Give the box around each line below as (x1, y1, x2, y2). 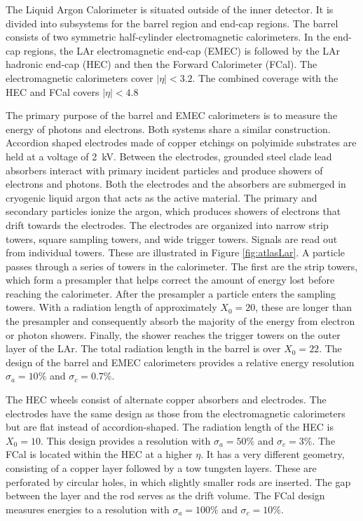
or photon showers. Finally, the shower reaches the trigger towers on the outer (6, 327, 341, 342)
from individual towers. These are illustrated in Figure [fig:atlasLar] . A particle (6, 245, 345, 260)
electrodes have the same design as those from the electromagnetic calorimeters (6, 405, 345, 420)
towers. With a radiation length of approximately (6, 300, 217, 314)
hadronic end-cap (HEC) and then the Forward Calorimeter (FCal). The (6, 57, 317, 71)
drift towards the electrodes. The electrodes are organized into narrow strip (6, 217, 329, 232)
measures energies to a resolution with (6, 501, 170, 516)
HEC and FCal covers (6, 84, 100, 99)
